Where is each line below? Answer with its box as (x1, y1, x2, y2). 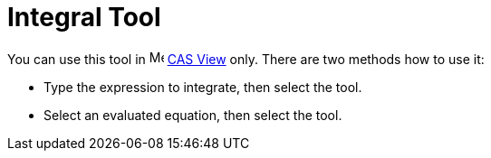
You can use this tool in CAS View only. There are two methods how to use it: (7, 51, 485, 67)
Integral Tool (7, 2, 161, 33)
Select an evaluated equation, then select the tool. (43, 107, 342, 123)
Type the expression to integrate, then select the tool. (43, 79, 362, 95)
